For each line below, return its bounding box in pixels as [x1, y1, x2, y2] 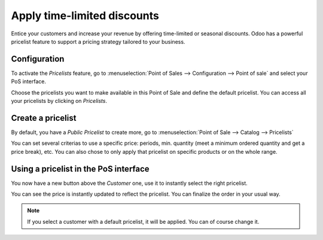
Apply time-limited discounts [11, 9, 160, 22]
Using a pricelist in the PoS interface [11, 163, 150, 174]
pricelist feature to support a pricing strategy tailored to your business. [11, 38, 185, 45]
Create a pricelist [11, 113, 77, 123]
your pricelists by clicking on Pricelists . [11, 98, 108, 105]
